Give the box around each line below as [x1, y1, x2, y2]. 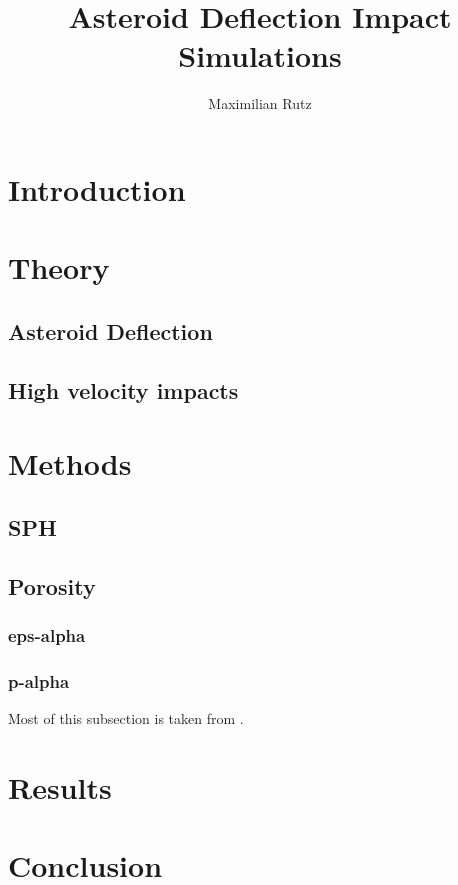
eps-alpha [8, 622, 86, 647]
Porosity [8, 570, 96, 601]
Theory [8, 247, 110, 288]
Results [8, 766, 112, 807]
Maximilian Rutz [208, 93, 312, 114]
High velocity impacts [8, 374, 239, 405]
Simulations [178, 35, 342, 76]
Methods [8, 443, 132, 484]
